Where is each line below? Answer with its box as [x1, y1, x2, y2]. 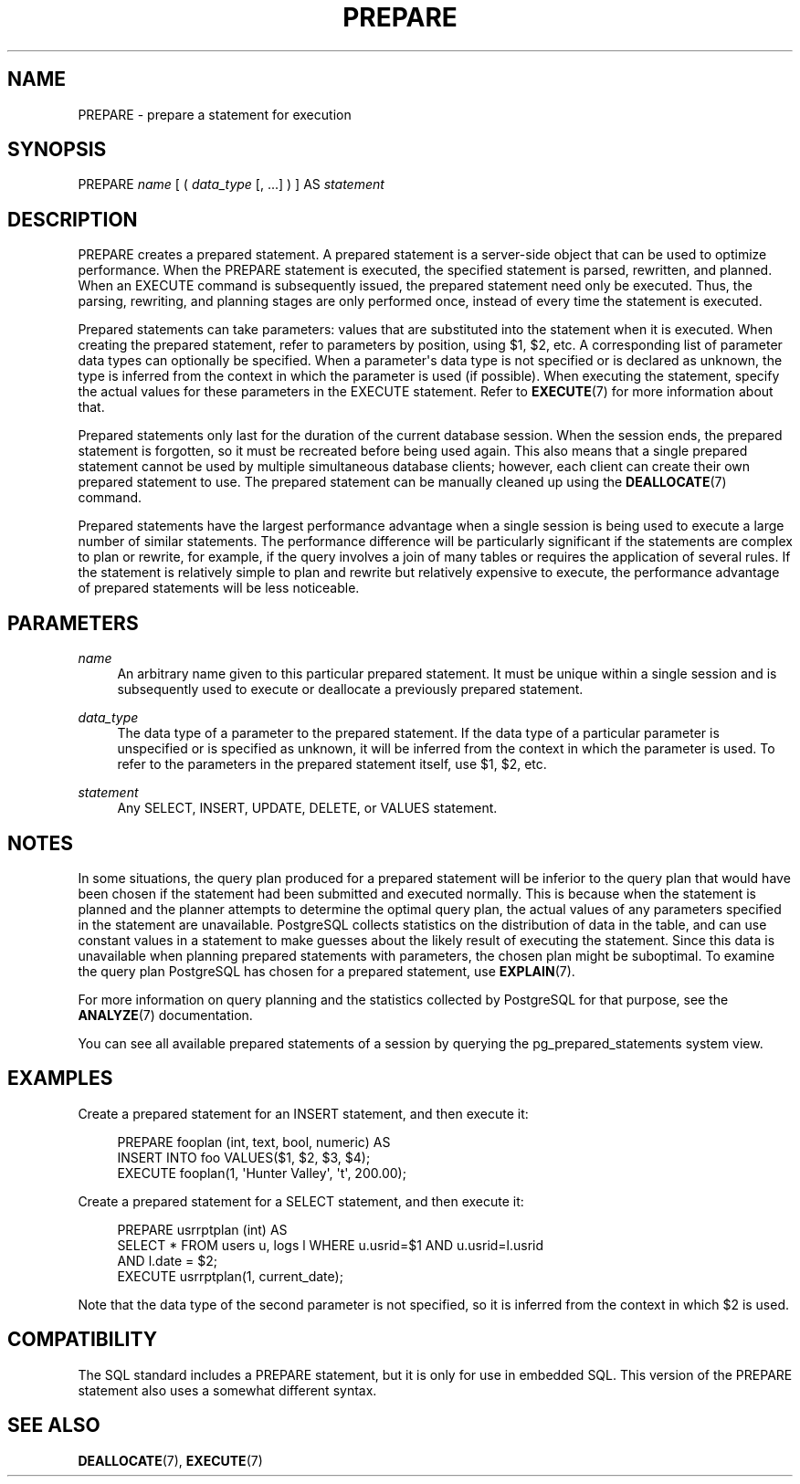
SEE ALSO [7, 1414, 100, 1437]
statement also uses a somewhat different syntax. [78, 1382, 377, 1398]
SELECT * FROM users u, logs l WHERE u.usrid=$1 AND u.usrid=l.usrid [117, 1237, 544, 1253]
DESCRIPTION [7, 207, 138, 231]
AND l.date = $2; [117, 1252, 217, 1268]
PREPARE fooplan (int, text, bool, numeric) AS [117, 1133, 391, 1150]
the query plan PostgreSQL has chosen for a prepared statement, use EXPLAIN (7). [78, 963, 575, 979]
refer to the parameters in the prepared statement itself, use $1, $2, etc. [117, 756, 547, 773]
